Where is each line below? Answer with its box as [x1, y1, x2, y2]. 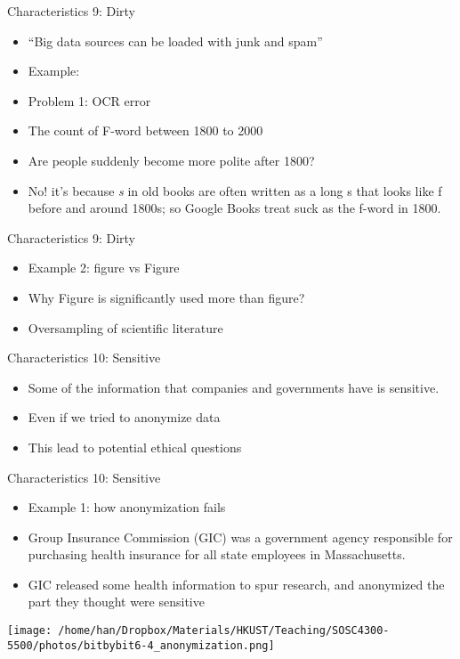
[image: [7, 624, 52, 638]
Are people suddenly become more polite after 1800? [28, 151, 315, 169]
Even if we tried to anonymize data [28, 408, 221, 427]
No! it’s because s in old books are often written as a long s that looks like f [28, 181, 442, 199]
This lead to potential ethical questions [28, 437, 242, 456]
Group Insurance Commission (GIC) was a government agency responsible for [28, 527, 453, 546]
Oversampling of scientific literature [28, 318, 223, 337]
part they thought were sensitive [28, 592, 205, 611]
